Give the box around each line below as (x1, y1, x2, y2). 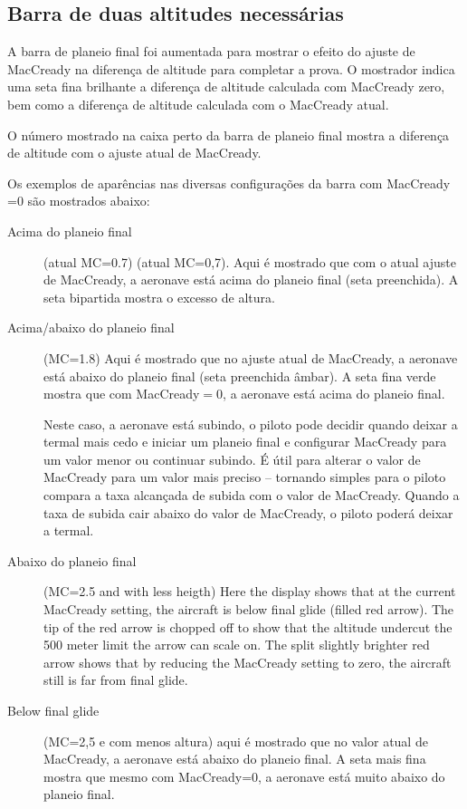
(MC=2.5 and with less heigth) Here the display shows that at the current (43, 582, 456, 601)
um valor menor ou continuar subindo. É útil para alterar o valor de (43, 449, 421, 468)
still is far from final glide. (43, 670, 188, 689)
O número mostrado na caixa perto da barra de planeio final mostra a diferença (7, 125, 450, 144)
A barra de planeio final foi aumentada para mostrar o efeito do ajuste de (7, 42, 415, 61)
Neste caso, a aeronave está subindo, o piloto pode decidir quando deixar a (43, 414, 458, 433)
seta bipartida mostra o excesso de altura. (43, 287, 275, 306)
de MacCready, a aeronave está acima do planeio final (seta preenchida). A (43, 270, 459, 289)
